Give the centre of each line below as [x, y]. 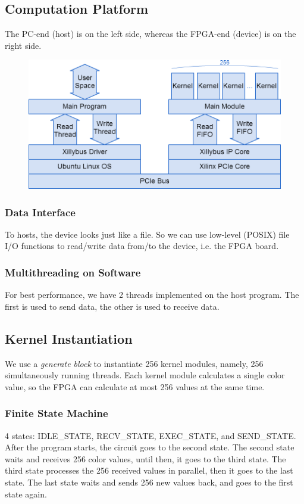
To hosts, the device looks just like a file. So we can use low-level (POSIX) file [147, 234]
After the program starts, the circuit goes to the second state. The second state [150, 447]
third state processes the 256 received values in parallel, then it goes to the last [149, 470]
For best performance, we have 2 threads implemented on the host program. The [152, 295]
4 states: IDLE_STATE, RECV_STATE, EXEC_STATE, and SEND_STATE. [151, 435]
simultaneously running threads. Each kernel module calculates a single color [145, 375]
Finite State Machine [57, 413]
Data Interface [40, 212]
